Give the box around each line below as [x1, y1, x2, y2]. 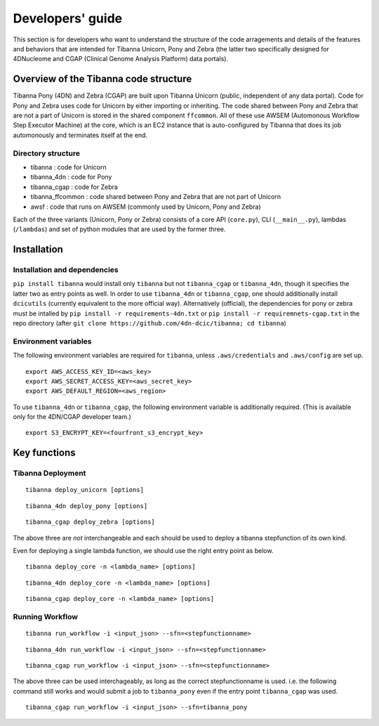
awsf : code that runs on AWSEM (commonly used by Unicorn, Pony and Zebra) [30, 202, 261, 211]
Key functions [13, 447, 76, 459]
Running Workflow [13, 611, 79, 621]
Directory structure [13, 148, 81, 158]
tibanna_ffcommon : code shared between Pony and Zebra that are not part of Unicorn [30, 193, 281, 201]
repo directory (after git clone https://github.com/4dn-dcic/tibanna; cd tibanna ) [13, 319, 287, 327]
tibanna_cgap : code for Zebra [30, 183, 119, 191]
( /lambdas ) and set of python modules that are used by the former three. [13, 225, 226, 233]
